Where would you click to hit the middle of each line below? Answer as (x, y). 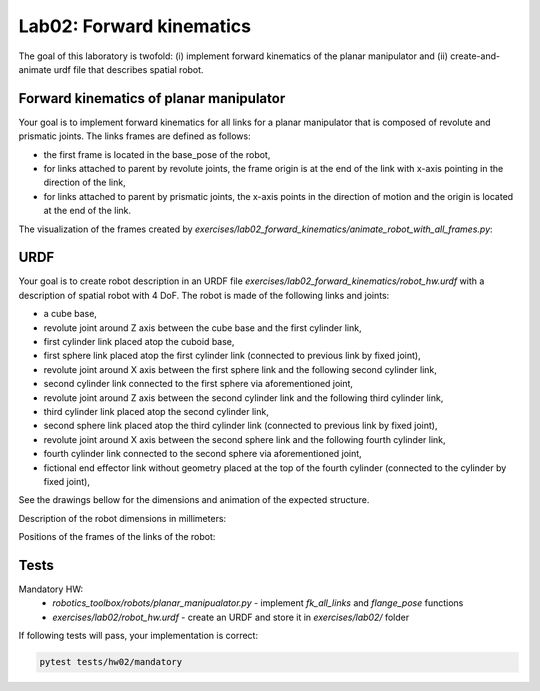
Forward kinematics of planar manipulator (152, 98)
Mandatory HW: (51, 589)
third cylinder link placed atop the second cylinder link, (156, 411)
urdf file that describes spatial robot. (128, 69)
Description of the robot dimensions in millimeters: (122, 518)
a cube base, (70, 314)
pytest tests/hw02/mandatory (111, 662)
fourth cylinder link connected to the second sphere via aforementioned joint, (202, 454)
